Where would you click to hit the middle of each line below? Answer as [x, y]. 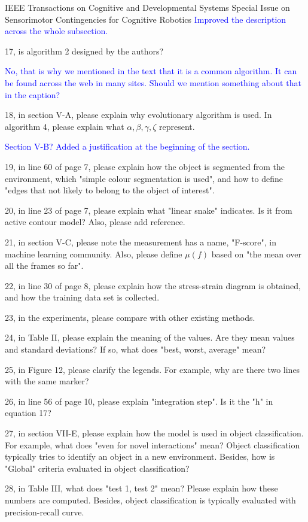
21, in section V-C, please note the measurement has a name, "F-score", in [141, 242]
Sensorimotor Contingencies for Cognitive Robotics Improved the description [146, 19]
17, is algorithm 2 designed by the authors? [84, 51]
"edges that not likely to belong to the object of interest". [110, 190]
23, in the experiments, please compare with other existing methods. [130, 317]
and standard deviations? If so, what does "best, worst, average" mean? [135, 349]
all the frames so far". [44, 265]
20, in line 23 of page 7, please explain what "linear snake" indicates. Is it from [149, 210]
